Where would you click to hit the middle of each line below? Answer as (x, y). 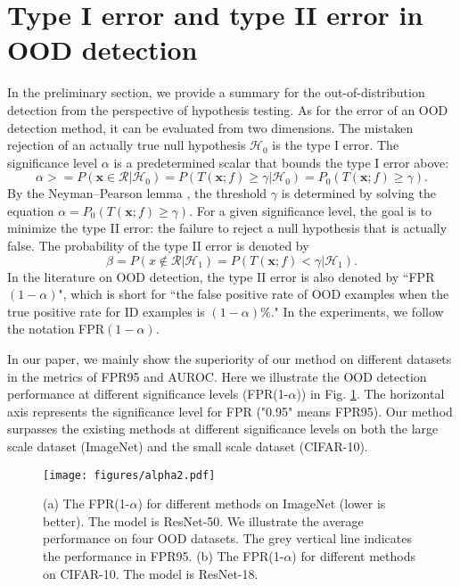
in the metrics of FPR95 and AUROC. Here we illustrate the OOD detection (217, 376)
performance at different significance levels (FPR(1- (148, 394)
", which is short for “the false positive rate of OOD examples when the (254, 294)
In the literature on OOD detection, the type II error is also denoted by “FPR (221, 276)
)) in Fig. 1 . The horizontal (370, 394)
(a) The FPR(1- (86, 503)
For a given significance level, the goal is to (314, 210)
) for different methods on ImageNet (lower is (262, 503)
